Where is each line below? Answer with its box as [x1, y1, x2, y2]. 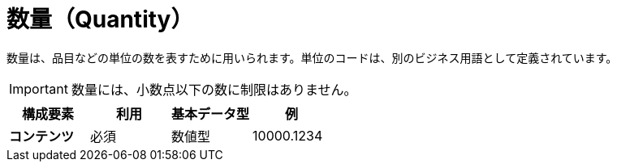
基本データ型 [171, 105, 250, 122]
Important [9, 80, 68, 97]
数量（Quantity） [6, 6, 194, 33]
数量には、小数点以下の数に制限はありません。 [71, 81, 357, 98]
